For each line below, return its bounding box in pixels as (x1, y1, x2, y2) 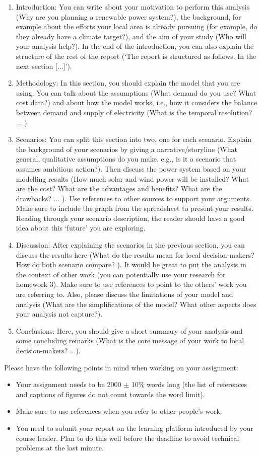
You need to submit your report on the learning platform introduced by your (16, 422, 253, 433)
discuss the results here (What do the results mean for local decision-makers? (16, 249, 254, 260)
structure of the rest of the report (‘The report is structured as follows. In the (16, 50, 256, 61)
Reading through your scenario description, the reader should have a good (16, 212, 245, 223)
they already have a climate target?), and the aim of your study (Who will (16, 31, 246, 41)
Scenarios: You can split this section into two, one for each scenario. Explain (16, 134, 252, 144)
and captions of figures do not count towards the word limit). (16, 389, 205, 399)
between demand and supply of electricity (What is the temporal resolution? (16, 107, 252, 117)
